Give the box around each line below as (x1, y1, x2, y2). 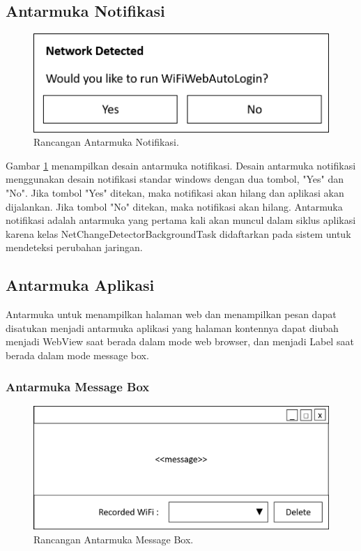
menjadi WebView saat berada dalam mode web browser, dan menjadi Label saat (6, 334, 354, 349)
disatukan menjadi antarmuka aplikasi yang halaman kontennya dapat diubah (6, 320, 339, 335)
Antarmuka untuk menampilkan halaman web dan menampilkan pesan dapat (6, 307, 337, 322)
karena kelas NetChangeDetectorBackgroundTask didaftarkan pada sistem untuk (6, 226, 351, 241)
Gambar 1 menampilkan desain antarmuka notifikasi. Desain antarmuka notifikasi (6, 158, 356, 172)
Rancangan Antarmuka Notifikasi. (33, 135, 179, 149)
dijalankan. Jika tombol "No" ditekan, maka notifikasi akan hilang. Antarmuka (6, 199, 343, 213)
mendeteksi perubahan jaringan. (6, 240, 143, 255)
